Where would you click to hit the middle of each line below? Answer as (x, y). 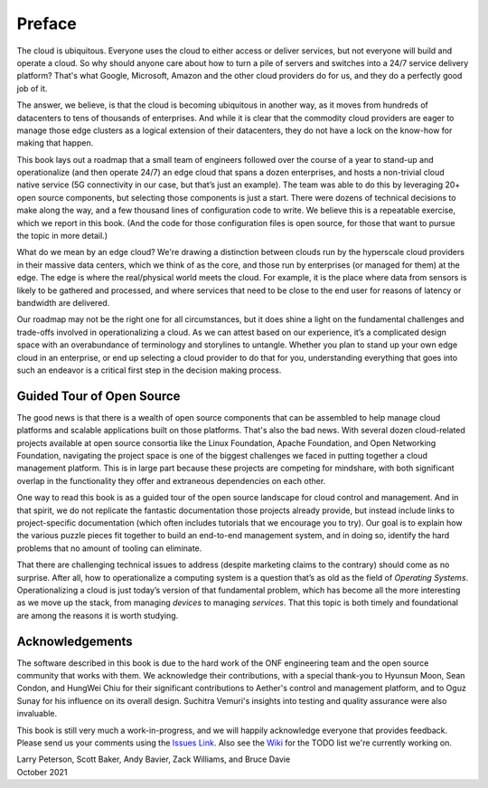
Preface (47, 24)
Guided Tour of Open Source (99, 396)
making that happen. (55, 143)
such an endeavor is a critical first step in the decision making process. (149, 370)
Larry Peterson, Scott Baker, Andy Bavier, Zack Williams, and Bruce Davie (154, 759)
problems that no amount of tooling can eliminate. (109, 548)
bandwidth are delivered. (63, 302)
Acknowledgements (75, 641)
